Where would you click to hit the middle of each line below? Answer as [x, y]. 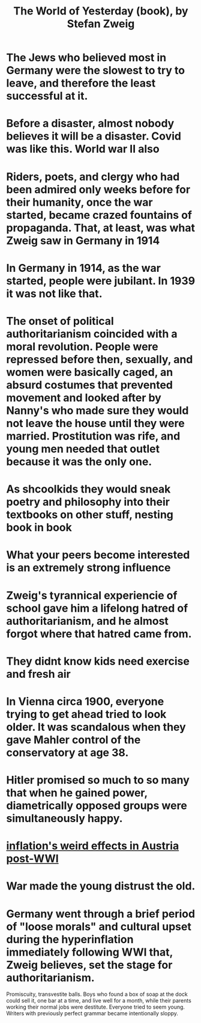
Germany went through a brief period [101, 914]
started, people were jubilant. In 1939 [101, 281]
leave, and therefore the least [81, 83]
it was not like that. [54, 293]
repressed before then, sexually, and [100, 359]
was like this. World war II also [83, 149]
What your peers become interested [98, 555]
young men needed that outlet [83, 449]
